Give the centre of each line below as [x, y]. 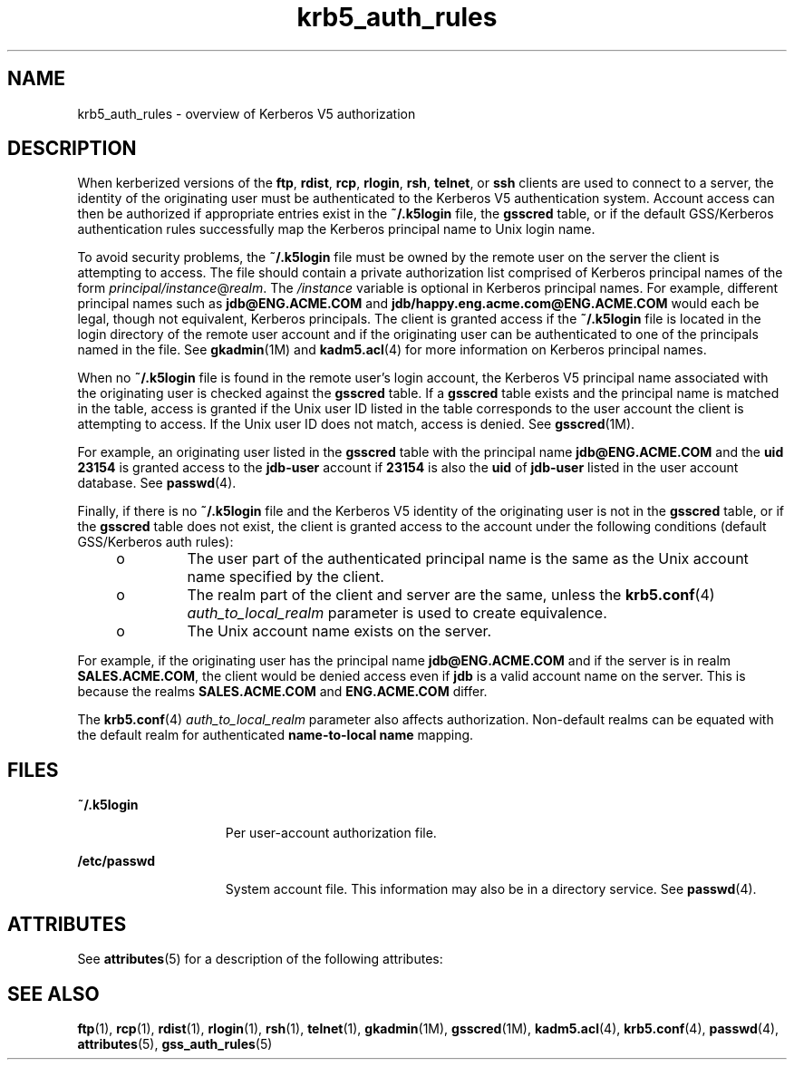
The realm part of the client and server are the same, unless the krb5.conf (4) [451, 595]
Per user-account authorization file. [331, 833]
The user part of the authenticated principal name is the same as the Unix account [468, 559]
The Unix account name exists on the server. [339, 631]
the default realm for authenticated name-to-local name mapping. [276, 735]
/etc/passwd [116, 861]
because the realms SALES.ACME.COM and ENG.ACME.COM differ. [282, 692]
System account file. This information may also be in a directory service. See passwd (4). [491, 889]
